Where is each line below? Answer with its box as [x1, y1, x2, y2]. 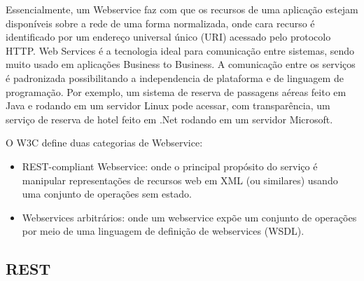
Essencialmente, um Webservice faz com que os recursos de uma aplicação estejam [6, 2, 358, 16]
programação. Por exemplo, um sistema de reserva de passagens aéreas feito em [6, 84, 346, 99]
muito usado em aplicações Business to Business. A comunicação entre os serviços [6, 57, 356, 71]
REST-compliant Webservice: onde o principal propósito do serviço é [22, 158, 318, 173]
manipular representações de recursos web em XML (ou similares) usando [22, 172, 338, 187]
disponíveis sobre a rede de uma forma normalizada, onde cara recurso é [6, 15, 315, 30]
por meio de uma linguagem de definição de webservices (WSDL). [22, 224, 304, 238]
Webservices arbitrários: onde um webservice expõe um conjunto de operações [22, 210, 357, 224]
